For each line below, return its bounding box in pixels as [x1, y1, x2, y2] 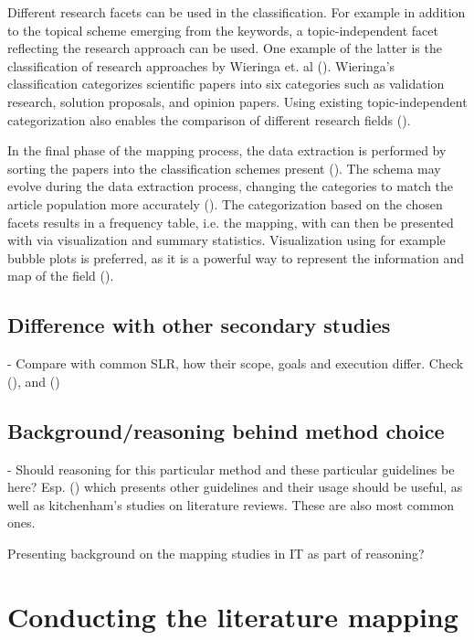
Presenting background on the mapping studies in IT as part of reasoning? [7, 543, 425, 562]
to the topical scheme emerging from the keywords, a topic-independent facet [7, 20, 438, 39]
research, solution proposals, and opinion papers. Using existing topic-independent [7, 91, 468, 111]
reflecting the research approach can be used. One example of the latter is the [7, 38, 442, 58]
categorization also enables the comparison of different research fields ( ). [7, 110, 411, 129]
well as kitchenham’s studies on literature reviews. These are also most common [7, 495, 455, 514]
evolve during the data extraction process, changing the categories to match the [7, 176, 454, 196]
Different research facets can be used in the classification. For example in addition [7, 3, 466, 21]
